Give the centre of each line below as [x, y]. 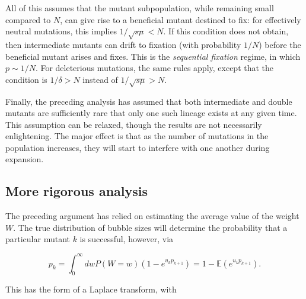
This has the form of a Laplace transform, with [91, 289]
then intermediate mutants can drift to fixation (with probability [123, 44]
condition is [26, 79]
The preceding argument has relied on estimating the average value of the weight [152, 216]
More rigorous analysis [77, 191]
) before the [280, 44]
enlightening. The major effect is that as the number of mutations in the [137, 136]
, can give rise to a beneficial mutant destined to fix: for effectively [181, 19]
